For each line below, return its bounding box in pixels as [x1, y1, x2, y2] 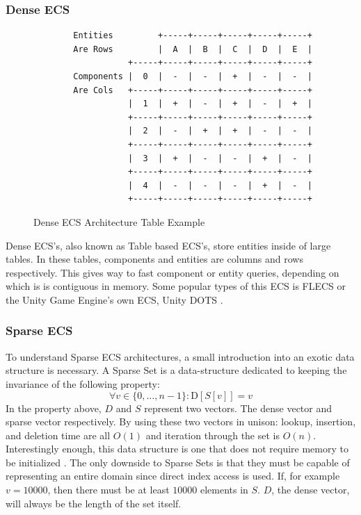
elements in [200, 482, 248, 497]
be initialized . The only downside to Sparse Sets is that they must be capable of [6, 455, 350, 469]
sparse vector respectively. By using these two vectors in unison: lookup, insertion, [6, 414, 356, 429]
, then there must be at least [47, 482, 170, 497]
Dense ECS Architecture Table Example [33, 214, 205, 229]
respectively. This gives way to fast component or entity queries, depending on [6, 265, 339, 279]
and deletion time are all [6, 427, 111, 442]
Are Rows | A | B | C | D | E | [73, 44, 312, 54]
